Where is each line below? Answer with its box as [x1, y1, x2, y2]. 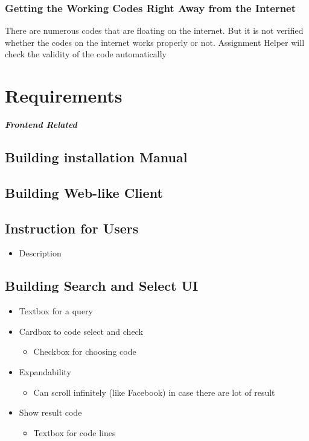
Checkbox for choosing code [33, 345, 136, 358]
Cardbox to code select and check [19, 325, 143, 337]
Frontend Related [5, 118, 77, 131]
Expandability [19, 366, 71, 378]
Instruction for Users [5, 218, 139, 237]
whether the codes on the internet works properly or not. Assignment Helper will [5, 36, 305, 48]
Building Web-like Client [5, 183, 163, 201]
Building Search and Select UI [5, 276, 199, 295]
